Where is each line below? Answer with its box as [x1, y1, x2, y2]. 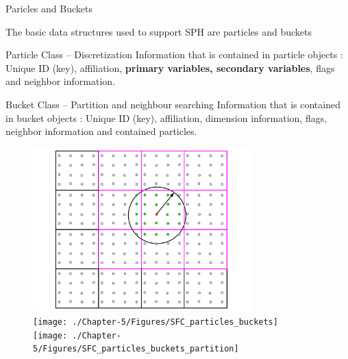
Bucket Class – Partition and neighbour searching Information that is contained [5, 97, 340, 111]
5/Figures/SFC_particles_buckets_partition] [33, 344, 239, 354]
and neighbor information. [5, 74, 115, 88]
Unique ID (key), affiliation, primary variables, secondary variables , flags [5, 60, 335, 75]
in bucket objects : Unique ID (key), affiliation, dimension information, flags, [5, 110, 327, 125]
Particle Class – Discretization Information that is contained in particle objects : [5, 47, 343, 62]
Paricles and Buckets [5, 1, 92, 15]
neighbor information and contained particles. [5, 124, 197, 138]
